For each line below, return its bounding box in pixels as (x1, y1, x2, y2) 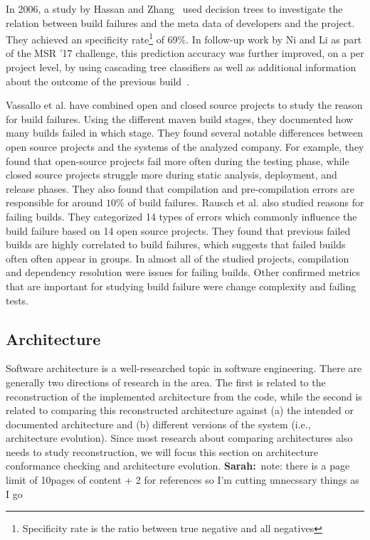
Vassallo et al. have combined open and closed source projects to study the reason (6, 97, 363, 112)
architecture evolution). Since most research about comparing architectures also (6, 430, 353, 445)
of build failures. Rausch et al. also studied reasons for (127, 195, 364, 210)
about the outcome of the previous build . (6, 73, 189, 88)
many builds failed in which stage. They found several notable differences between (6, 125, 364, 140)
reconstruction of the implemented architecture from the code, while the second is (6, 388, 362, 403)
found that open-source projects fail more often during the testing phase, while (6, 153, 349, 168)
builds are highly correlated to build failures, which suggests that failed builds (6, 237, 346, 252)
